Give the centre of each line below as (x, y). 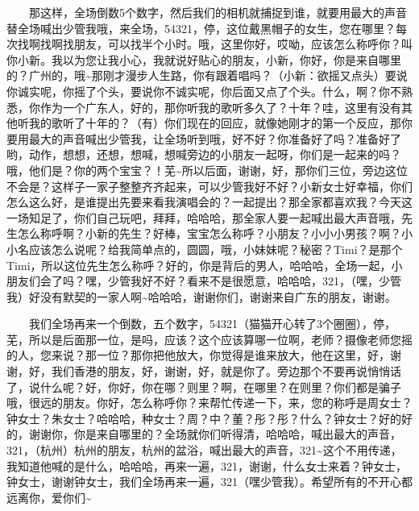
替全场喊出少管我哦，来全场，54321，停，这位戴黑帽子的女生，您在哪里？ (201, 28)
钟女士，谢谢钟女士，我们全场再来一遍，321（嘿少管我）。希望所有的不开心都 (209, 482)
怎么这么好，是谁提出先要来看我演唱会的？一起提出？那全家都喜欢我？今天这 (209, 202)
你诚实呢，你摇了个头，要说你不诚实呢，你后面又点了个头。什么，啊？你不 (204, 91)
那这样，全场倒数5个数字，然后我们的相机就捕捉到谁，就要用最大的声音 (218, 12)
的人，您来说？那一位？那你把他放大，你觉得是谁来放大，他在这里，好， (198, 355)
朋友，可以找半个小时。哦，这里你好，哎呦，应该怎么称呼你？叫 (243, 44)
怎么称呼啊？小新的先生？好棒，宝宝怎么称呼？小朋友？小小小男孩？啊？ (209, 233)
